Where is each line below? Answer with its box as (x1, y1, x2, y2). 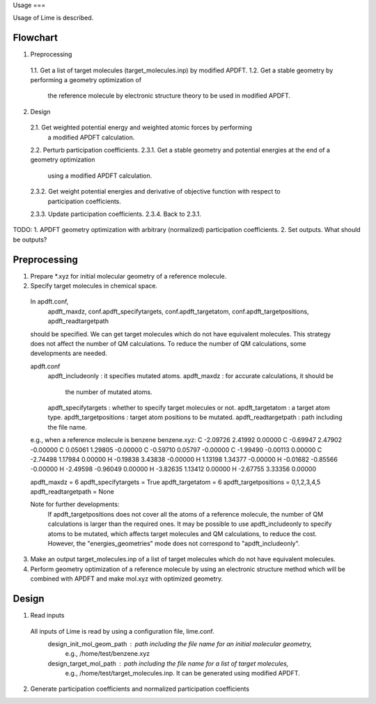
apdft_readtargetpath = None (30, 487, 114, 496)
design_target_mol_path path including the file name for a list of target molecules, (47, 659, 289, 668)
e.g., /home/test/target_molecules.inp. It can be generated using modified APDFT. (65, 669, 301, 678)
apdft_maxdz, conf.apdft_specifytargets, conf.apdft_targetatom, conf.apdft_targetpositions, (47, 307, 309, 315)
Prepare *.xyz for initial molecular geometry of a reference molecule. (30, 272, 227, 280)
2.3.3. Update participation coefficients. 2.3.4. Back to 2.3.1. (30, 210, 202, 218)
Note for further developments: (30, 500, 120, 508)
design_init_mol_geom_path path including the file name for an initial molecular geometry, (47, 639, 313, 648)
